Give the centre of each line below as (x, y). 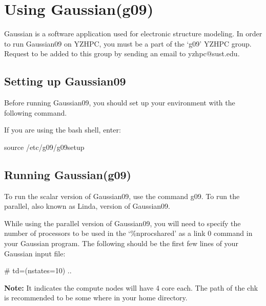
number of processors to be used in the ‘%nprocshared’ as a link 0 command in (128, 233)
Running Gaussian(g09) (68, 174)
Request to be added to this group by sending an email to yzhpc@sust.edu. (122, 53)
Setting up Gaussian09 (65, 81)
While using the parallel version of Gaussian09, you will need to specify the (122, 223)
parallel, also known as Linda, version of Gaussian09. (87, 206)
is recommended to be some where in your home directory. (96, 298)
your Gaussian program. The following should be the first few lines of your (121, 243)
